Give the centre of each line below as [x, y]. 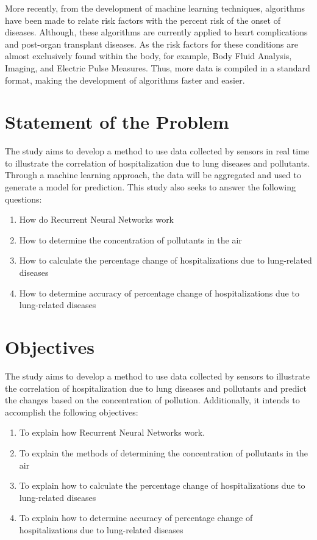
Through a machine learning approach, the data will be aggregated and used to [153, 175]
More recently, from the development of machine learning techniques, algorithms [155, 8]
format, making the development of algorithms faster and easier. [125, 80]
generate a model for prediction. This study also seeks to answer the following [150, 187]
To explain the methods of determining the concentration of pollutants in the [163, 452]
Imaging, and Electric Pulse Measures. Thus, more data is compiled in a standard [158, 67]
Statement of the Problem [117, 122]
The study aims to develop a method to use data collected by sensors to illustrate [157, 376]
